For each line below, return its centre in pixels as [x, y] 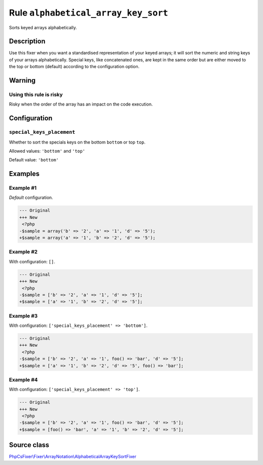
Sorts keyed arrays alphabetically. [43, 27]
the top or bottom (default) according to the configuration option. [74, 67]
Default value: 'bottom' [34, 160]
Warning [22, 80]
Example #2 [23, 252]
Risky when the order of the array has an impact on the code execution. [81, 104]
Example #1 [23, 188]
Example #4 [23, 379]
